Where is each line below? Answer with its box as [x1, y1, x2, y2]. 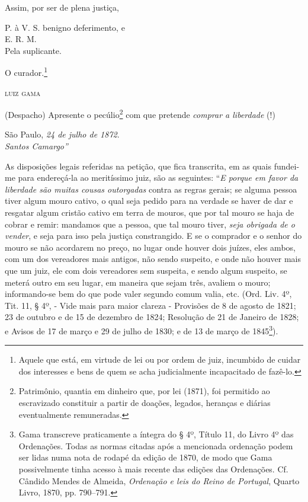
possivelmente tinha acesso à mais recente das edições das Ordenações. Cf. [18, 462, 288, 475]
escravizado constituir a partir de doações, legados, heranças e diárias [18, 397, 271, 408]
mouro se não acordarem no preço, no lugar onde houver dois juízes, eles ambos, [5, 241, 296, 253]
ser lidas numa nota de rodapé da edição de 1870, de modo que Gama [18, 451, 272, 463]
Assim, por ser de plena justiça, [5, 1, 119, 13]
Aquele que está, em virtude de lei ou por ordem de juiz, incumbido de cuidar [18, 353, 301, 366]
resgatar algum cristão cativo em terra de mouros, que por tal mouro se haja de [5, 206, 294, 219]
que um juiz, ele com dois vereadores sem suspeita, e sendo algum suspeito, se [5, 264, 287, 276]
